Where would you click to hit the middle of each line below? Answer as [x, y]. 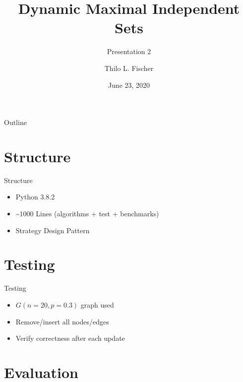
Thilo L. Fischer [129, 68]
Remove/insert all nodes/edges [62, 321]
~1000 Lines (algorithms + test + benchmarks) [87, 213]
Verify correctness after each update [70, 338]
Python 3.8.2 [35, 197]
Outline [15, 122]
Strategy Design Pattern [53, 230]
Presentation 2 [129, 51]
